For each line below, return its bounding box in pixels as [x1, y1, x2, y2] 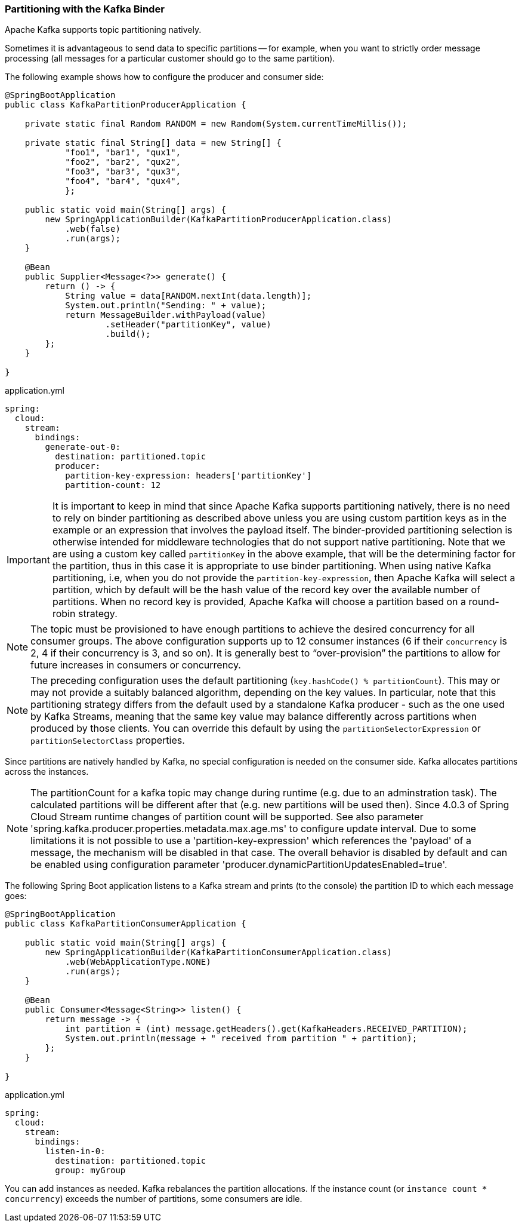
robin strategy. [52, 608, 118, 620]
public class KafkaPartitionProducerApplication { [5, 100, 246, 110]
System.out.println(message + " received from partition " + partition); [65, 1033, 418, 1044]
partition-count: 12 [65, 480, 161, 490]
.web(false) [65, 224, 121, 234]
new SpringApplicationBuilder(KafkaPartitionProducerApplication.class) [45, 214, 393, 225]
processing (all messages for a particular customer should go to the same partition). [5, 53, 335, 64]
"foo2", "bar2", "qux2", [65, 157, 181, 167]
